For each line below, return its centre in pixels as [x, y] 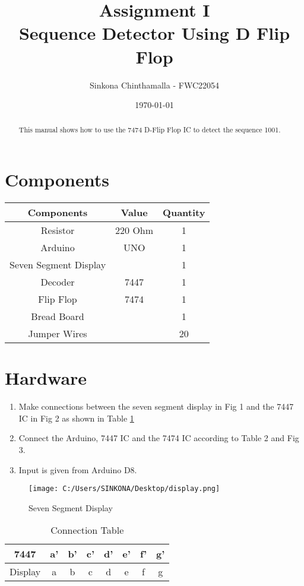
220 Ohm [134, 230]
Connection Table [87, 530]
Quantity [184, 213]
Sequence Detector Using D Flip [154, 33]
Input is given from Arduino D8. [78, 469]
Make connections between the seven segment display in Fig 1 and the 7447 [156, 406]
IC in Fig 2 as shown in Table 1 [76, 418]
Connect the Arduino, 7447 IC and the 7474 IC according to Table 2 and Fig [159, 438]
